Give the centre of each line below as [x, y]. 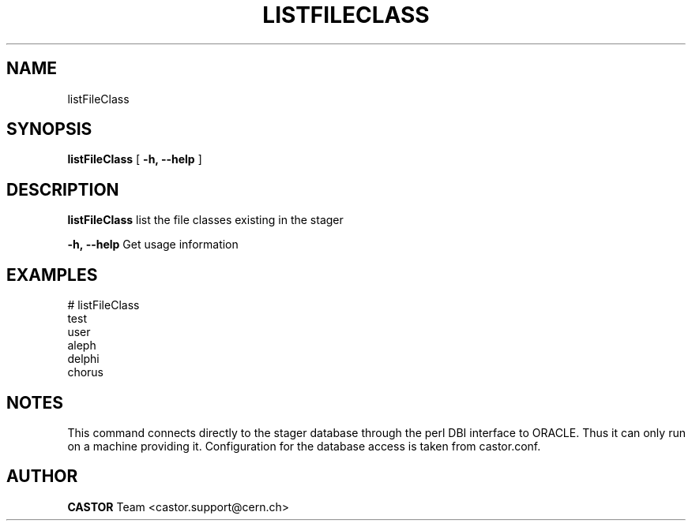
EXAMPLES [52, 275]
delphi [83, 359]
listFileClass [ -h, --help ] [135, 159]
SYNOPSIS [49, 129]
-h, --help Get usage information [153, 245]
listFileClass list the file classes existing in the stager [205, 220]
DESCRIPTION [63, 189]
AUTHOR [42, 477]
